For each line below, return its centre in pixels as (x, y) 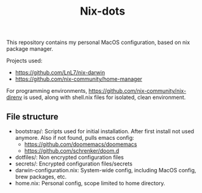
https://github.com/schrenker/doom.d (72, 151)
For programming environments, (47, 91)
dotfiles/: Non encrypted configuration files (69, 157)
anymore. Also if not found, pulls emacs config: (74, 138)
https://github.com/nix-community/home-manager (78, 79)
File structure (32, 116)
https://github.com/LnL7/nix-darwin (60, 73)
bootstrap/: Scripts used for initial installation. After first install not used (104, 131)
